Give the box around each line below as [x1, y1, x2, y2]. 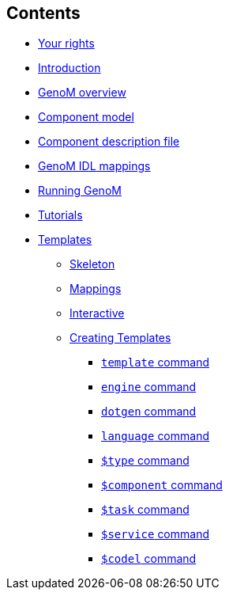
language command [101, 429, 209, 443]
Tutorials [38, 208, 83, 222]
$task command [101, 503, 190, 517]
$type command [101, 454, 190, 468]
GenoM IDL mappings [38, 159, 151, 173]
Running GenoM [38, 184, 122, 198]
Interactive [69, 306, 125, 321]
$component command [101, 478, 223, 492]
